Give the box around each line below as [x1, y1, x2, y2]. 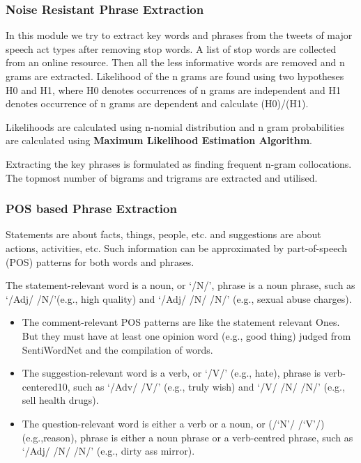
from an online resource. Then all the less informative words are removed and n [6, 55, 345, 70]
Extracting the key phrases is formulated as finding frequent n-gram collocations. [6, 156, 352, 171]
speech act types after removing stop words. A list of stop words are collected [6, 41, 337, 56]
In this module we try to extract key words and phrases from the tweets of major [6, 28, 353, 42]
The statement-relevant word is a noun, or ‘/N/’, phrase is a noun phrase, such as [6, 278, 355, 292]
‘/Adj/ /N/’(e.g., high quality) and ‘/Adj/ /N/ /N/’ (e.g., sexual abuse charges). [6, 291, 352, 306]
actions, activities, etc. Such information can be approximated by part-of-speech [6, 240, 347, 255]
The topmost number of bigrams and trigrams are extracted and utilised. [6, 170, 318, 185]
